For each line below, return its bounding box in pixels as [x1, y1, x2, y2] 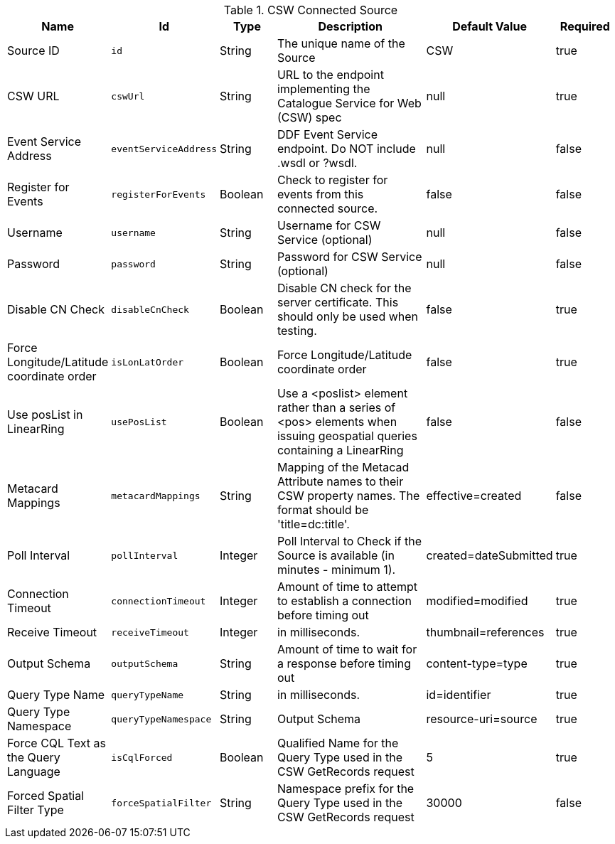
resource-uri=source [426, 712, 538, 726]
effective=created [426, 488, 522, 503]
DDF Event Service [277, 127, 378, 141]
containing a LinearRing [277, 443, 404, 457]
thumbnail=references [426, 625, 545, 639]
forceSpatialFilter [111, 797, 212, 808]
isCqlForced [111, 752, 173, 763]
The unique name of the [277, 36, 405, 50]
